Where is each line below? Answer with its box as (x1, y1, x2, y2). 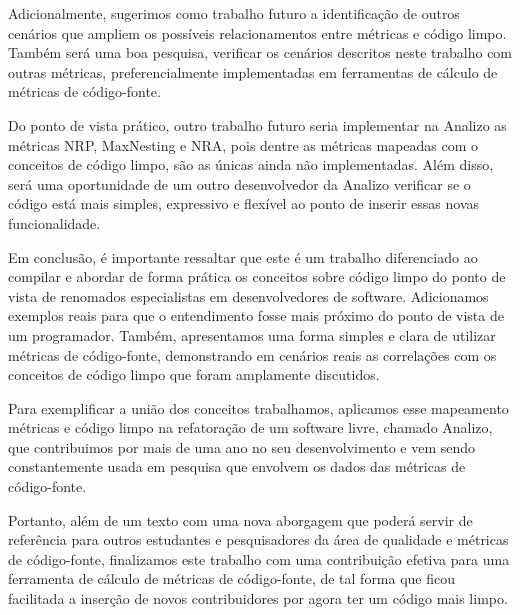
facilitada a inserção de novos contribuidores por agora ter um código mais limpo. (8, 588, 508, 609)
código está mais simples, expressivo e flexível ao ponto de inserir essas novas (8, 193, 480, 214)
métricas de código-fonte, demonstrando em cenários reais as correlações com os (8, 344, 497, 365)
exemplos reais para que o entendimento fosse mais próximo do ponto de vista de (8, 305, 504, 326)
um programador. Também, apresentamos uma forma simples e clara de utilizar (8, 324, 496, 345)
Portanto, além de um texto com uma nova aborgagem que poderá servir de (8, 509, 473, 530)
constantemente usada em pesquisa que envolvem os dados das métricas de (8, 456, 466, 477)
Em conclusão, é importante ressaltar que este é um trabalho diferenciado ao (8, 246, 478, 267)
